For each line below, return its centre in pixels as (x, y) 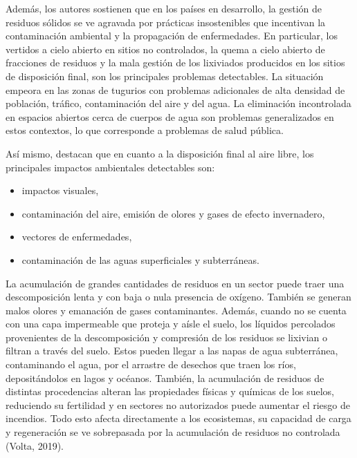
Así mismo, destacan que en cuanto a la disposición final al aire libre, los (160, 153)
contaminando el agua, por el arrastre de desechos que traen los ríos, (151, 364)
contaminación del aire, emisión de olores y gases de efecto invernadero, (173, 213)
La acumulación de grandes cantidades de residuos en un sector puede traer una (175, 283)
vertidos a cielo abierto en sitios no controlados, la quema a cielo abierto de (165, 49)
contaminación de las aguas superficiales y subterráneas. (140, 259)
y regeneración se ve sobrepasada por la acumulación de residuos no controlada (173, 432)
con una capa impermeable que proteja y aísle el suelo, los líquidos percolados (171, 324)
